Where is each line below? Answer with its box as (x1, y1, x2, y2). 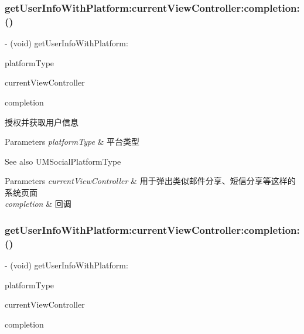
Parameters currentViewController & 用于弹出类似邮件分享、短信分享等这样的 (5, 175, 296, 187)
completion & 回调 (5, 197, 71, 210)
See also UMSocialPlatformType (5, 155, 121, 167)
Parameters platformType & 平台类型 (5, 135, 140, 148)
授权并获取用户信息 (5, 115, 78, 128)
